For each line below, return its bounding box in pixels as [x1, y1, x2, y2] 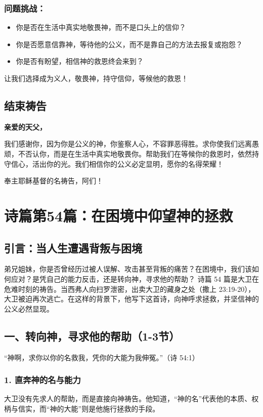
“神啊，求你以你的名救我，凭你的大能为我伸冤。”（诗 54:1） [4, 352, 199, 362]
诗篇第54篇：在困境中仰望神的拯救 [4, 205, 233, 225]
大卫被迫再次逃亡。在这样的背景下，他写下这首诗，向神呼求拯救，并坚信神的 [4, 293, 259, 304]
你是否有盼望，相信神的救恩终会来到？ [16, 56, 144, 66]
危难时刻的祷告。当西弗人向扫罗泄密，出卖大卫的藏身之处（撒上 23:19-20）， [4, 283, 255, 294]
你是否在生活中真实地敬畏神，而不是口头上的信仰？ [16, 22, 186, 32]
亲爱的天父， [4, 121, 47, 132]
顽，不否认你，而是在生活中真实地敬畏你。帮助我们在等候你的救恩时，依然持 [4, 148, 259, 159]
